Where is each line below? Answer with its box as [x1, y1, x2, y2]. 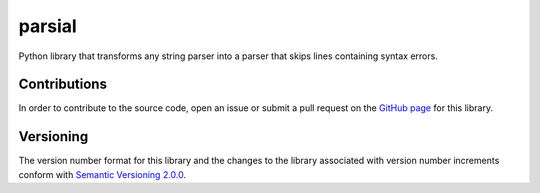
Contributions [18, 76, 107, 93]
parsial [18, 15, 77, 37]
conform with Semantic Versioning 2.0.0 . [18, 168, 187, 180]
